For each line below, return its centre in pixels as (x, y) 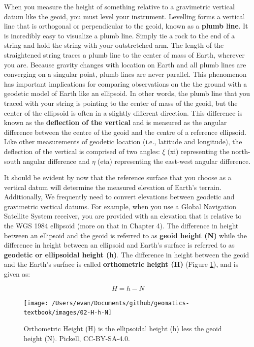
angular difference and (56, 161)
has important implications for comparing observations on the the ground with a (126, 83)
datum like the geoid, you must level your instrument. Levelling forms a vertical (125, 16)
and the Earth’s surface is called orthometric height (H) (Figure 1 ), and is (121, 264)
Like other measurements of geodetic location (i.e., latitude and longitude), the (123, 142)
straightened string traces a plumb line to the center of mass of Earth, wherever (124, 54)
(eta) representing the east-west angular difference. (174, 161)
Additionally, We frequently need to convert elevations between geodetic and (119, 197)
